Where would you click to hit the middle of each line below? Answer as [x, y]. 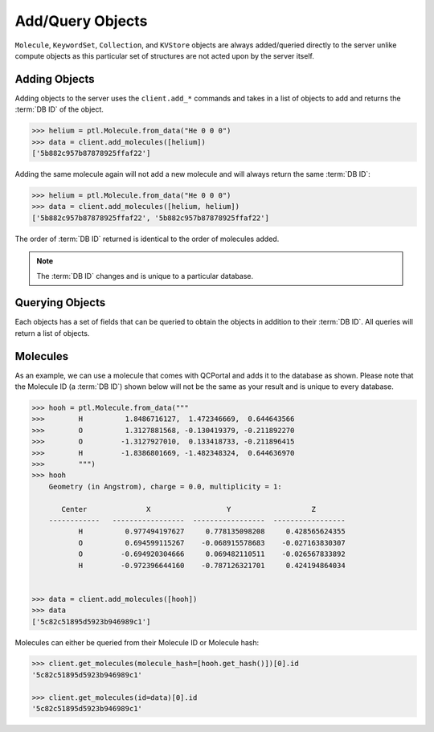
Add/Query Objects [81, 21]
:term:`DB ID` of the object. [59, 109]
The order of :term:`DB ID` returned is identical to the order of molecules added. [147, 239]
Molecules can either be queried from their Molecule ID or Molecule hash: [137, 642]
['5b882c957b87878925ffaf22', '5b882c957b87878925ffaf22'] [150, 218]
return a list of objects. [52, 333]
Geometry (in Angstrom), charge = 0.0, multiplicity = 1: [165, 487]
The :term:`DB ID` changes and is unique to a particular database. [145, 276]
